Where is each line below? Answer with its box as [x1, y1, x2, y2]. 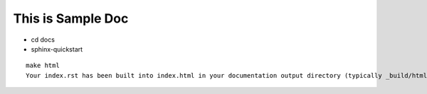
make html [26, 61, 60, 70]
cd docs [31, 35, 55, 44]
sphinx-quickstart [31, 45, 83, 53]
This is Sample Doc [13, 11, 129, 26]
